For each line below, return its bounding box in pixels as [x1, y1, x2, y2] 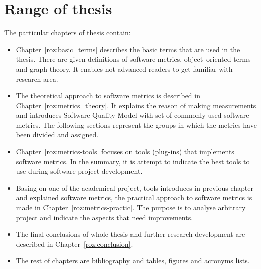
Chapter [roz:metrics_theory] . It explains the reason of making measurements [16, 100, 256, 110]
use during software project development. [16, 166, 143, 176]
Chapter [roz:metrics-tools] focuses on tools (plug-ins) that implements [16, 146, 234, 157]
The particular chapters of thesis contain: [4, 27, 131, 38]
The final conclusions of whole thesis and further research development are [16, 229, 245, 239]
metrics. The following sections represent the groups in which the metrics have [16, 119, 257, 130]
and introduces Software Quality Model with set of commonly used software [16, 110, 249, 120]
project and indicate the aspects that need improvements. [16, 212, 193, 222]
